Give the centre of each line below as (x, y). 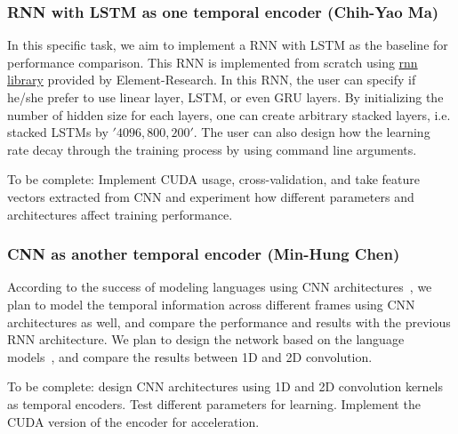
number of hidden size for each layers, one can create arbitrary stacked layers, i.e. (229, 114)
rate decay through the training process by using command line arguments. (212, 149)
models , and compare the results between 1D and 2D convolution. (190, 356)
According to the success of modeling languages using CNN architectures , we (220, 287)
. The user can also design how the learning (312, 132)
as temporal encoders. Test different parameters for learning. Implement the (214, 403)
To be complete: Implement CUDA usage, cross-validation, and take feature (214, 179)
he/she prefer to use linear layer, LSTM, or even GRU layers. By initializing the (225, 97)
